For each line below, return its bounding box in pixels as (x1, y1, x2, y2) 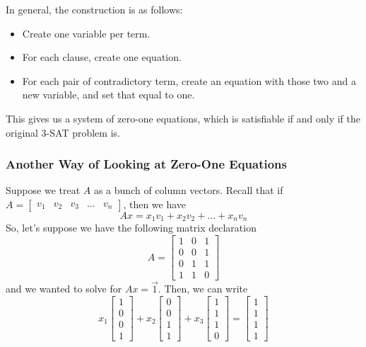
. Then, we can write (158, 281, 248, 296)
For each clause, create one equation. (22, 50, 182, 64)
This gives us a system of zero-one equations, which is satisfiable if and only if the (6, 110, 360, 125)
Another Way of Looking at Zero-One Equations (6, 155, 287, 173)
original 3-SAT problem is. (6, 125, 120, 140)
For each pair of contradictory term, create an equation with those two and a (22, 73, 357, 88)
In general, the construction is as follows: (6, 2, 183, 16)
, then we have (123, 196, 187, 211)
